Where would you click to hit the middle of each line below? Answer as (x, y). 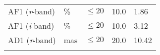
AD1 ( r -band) (32, 40)
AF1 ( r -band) (32, 11)
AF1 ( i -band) (31, 26)
